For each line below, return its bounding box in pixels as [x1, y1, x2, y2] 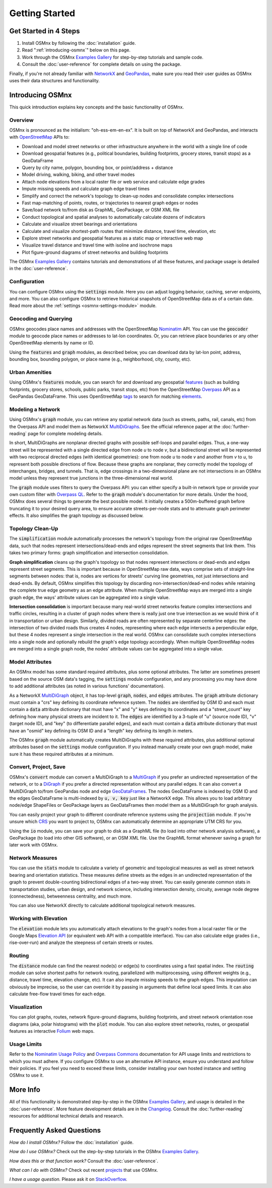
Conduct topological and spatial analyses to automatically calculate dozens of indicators [22, 214, 206, 220]
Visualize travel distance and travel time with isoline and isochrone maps [22, 242, 173, 248]
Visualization [9, 1003, 42, 1011]
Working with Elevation [9, 915, 67, 922]
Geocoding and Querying [9, 315, 73, 322]
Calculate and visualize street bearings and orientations [22, 221, 138, 227]
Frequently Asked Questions [9, 1126, 101, 1135]
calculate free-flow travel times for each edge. [9, 991, 106, 997]
